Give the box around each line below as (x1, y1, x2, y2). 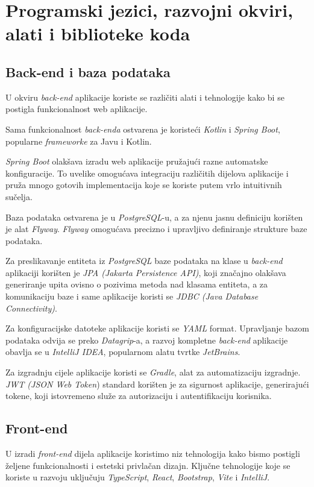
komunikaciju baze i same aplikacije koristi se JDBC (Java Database (5, 290, 259, 303)
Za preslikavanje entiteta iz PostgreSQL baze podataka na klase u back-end (5, 254, 283, 267)
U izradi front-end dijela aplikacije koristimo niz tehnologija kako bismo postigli (5, 447, 300, 460)
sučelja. (5, 190, 33, 203)
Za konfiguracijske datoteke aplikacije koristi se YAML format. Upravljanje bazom (5, 322, 309, 335)
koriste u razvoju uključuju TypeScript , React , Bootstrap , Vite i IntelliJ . (5, 471, 270, 483)
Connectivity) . (5, 301, 57, 314)
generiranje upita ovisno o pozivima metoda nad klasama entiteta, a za (5, 278, 268, 291)
